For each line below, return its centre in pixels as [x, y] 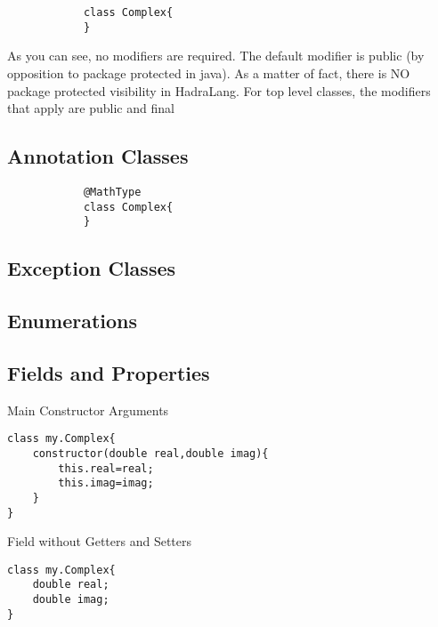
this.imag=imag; [106, 483]
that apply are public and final [91, 108]
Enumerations [73, 321]
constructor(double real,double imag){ [150, 453]
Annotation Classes [98, 156]
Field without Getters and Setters [100, 541]
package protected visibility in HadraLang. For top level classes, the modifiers [219, 90]
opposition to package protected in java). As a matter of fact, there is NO [209, 72]
